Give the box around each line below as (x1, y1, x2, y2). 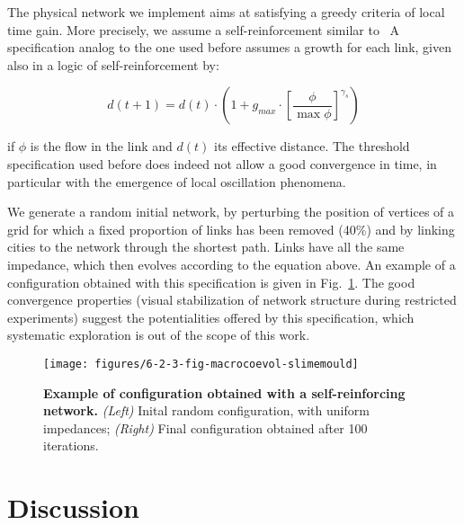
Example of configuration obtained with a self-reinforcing (43, 383, 406, 402)
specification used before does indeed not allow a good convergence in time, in (7, 154, 437, 173)
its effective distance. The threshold (213, 137, 410, 156)
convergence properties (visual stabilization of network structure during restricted (7, 290, 457, 309)
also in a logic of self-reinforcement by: (7, 55, 219, 74)
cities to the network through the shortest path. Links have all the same (7, 237, 405, 256)
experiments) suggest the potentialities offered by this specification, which (7, 307, 415, 326)
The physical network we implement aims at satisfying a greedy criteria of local (7, 3, 445, 21)
